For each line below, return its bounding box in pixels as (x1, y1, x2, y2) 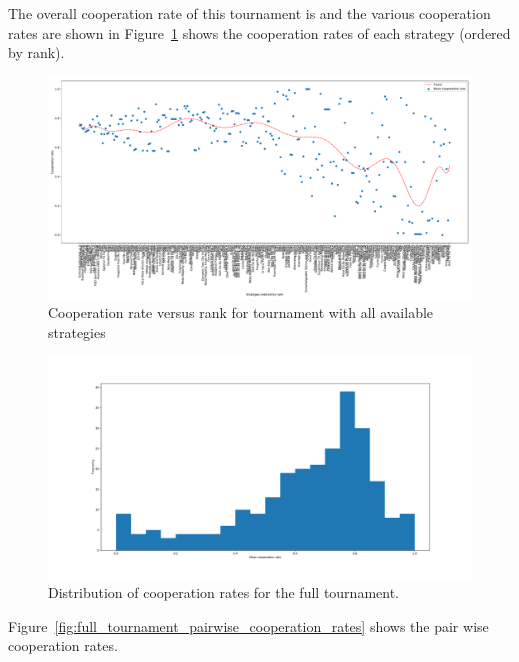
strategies (48, 321, 106, 342)
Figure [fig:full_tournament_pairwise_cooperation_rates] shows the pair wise (8, 615, 489, 636)
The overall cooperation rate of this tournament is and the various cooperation (8, 3, 491, 23)
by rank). (8, 42, 65, 63)
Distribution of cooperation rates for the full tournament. (48, 582, 399, 603)
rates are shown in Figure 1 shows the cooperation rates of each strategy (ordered (8, 22, 511, 43)
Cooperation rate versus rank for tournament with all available (48, 302, 434, 323)
